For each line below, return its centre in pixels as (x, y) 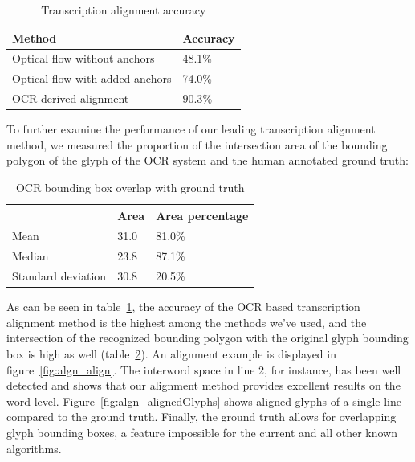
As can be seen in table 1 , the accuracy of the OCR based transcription (183, 307)
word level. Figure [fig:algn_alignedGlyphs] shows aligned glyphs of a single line (204, 401)
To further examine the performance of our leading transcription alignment (191, 129)
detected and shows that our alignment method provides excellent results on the (203, 385)
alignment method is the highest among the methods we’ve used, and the (187, 322)
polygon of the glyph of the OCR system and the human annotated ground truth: (207, 160)
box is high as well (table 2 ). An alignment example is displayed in (171, 354)
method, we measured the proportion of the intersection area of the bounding (197, 144)
